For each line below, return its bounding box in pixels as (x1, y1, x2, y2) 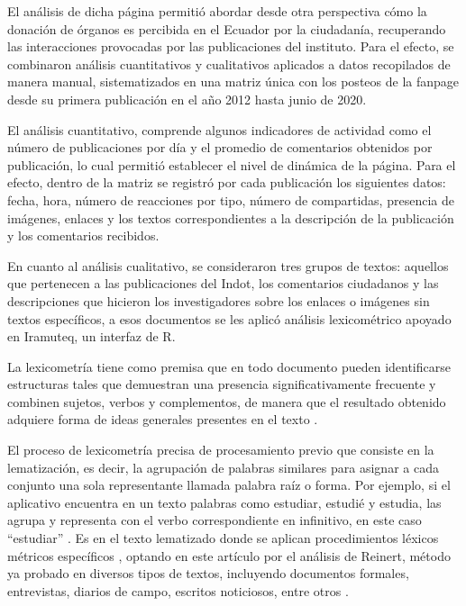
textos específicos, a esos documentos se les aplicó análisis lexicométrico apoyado (7, 309, 452, 328)
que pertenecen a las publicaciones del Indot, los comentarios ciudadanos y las (7, 274, 439, 293)
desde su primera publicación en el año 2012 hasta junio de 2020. (7, 89, 367, 108)
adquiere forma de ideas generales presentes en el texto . (7, 410, 318, 429)
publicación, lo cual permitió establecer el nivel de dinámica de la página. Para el (7, 155, 456, 174)
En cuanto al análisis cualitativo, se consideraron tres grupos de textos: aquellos (7, 256, 449, 275)
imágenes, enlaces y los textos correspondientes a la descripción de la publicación (7, 208, 454, 227)
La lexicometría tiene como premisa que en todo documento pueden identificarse (7, 357, 451, 375)
